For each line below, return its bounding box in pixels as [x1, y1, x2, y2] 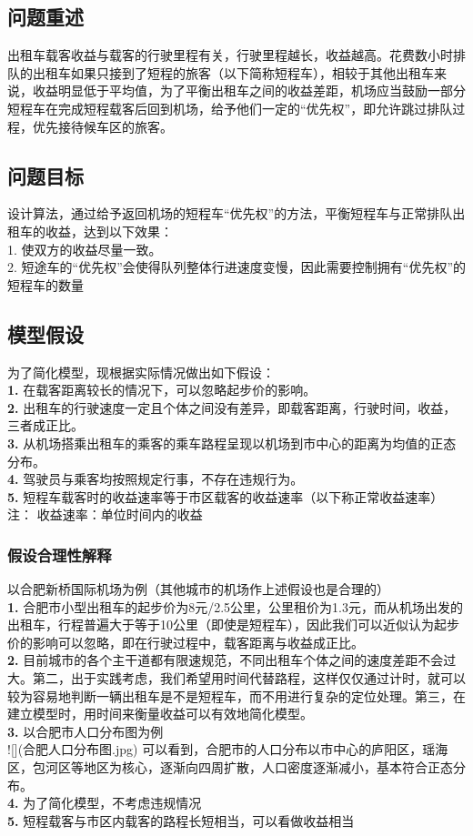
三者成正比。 [7, 416, 84, 435]
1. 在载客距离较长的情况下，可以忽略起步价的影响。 [7, 380, 317, 399]
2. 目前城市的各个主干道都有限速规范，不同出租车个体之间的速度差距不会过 [7, 650, 457, 670]
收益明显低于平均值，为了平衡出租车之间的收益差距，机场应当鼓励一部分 [32, 81, 466, 100]
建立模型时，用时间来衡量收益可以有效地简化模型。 [7, 704, 313, 723]
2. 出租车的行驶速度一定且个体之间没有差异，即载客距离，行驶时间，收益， [7, 398, 457, 417]
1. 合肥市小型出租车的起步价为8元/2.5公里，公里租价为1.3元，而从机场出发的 [7, 597, 463, 616]
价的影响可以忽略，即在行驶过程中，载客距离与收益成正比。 [7, 632, 364, 651]
